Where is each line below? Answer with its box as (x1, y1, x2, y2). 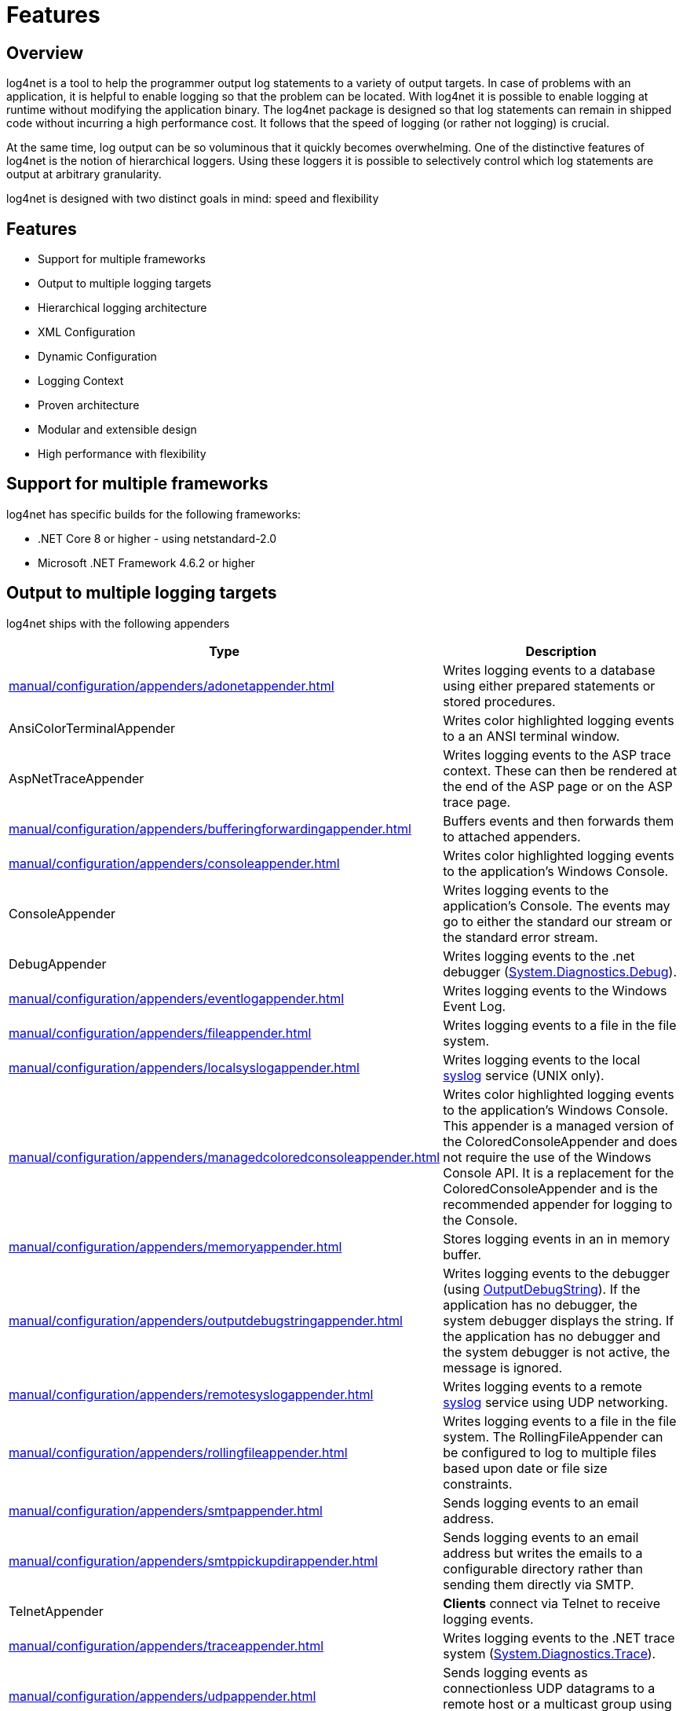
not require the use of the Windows (443, 1149, 652, 1165)
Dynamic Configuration (38, 350, 157, 364)
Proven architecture (38, 398, 140, 412)
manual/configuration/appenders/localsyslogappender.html (9, 1059, 360, 1075)
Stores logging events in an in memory (443, 1230, 670, 1247)
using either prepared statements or (443, 677, 656, 694)
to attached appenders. (443, 828, 581, 845)
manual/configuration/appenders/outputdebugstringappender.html (9, 1312, 403, 1328)
